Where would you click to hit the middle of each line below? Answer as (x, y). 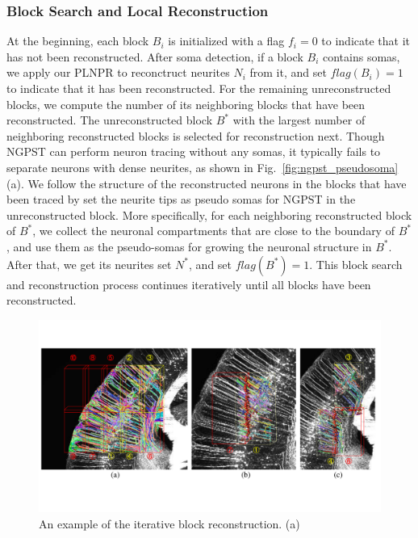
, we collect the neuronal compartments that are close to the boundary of (213, 231)
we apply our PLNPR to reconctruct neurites (118, 72)
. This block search (356, 264)
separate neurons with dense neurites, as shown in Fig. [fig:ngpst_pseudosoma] (203, 167)
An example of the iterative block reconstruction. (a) (169, 523)
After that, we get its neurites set (89, 264)
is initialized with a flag (226, 41)
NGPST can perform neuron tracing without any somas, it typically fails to (194, 151)
